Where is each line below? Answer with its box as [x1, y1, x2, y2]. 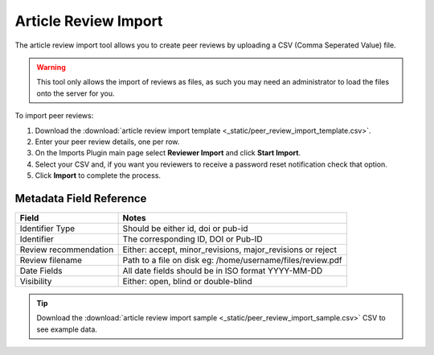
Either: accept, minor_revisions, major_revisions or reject [122, 244, 338, 255]
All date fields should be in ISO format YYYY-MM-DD [122, 265, 323, 276]
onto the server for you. [36, 89, 116, 98]
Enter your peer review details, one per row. [35, 137, 180, 147]
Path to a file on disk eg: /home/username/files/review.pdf [122, 254, 343, 266]
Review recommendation [19, 244, 114, 255]
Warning [36, 62, 66, 72]
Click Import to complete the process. [35, 171, 161, 180]
